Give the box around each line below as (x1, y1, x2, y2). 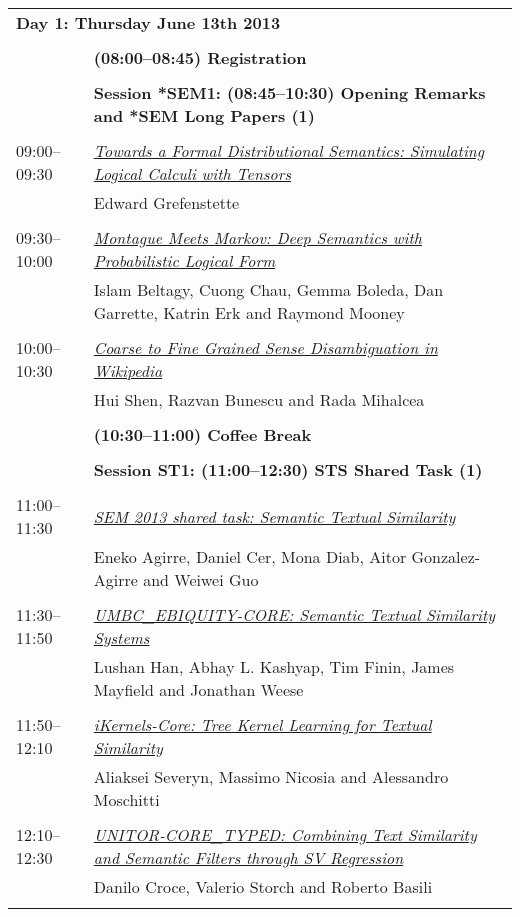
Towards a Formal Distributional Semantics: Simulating (93, 139, 485, 162)
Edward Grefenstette (93, 191, 240, 214)
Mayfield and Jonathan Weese (93, 678, 304, 701)
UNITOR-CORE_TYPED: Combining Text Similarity (93, 823, 477, 846)
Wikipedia (93, 359, 163, 382)
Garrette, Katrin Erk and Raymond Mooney (93, 301, 405, 324)
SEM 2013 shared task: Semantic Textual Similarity (93, 504, 456, 528)
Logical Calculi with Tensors (93, 162, 291, 185)
